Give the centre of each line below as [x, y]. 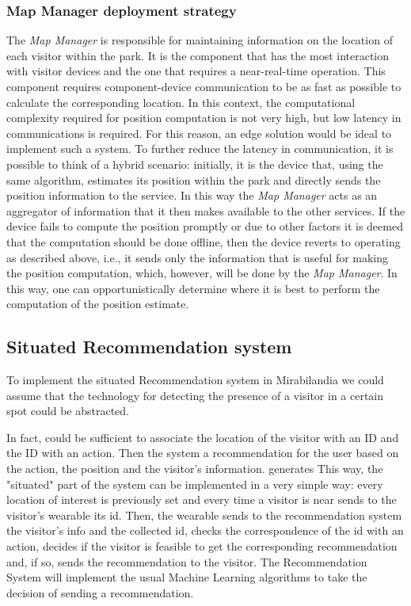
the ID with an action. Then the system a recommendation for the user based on [203, 453]
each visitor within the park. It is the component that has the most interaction [198, 55]
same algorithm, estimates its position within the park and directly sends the [194, 179]
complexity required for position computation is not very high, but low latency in [204, 118]
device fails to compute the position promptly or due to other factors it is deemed [205, 226]
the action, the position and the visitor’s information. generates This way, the [195, 469]
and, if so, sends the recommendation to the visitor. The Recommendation [187, 561]
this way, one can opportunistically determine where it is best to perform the [193, 288]
